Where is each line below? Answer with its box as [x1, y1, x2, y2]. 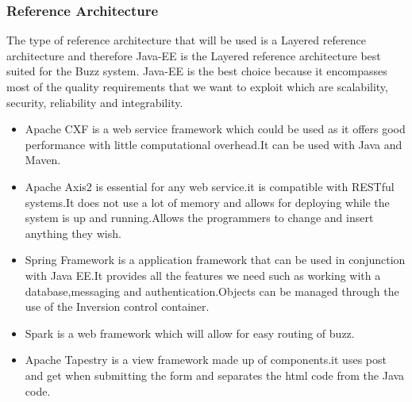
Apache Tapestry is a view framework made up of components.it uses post [25, 351, 387, 368]
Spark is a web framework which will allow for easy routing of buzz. [25, 324, 355, 341]
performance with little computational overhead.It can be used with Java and [25, 136, 402, 152]
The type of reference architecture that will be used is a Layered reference [6, 32, 366, 48]
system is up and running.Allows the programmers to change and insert [25, 209, 374, 226]
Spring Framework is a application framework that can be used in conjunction [25, 251, 406, 268]
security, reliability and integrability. [6, 94, 183, 110]
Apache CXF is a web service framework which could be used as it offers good [25, 121, 406, 137]
